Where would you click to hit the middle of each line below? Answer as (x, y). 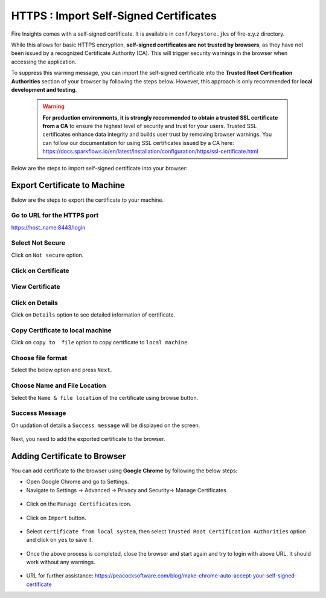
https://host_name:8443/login (48, 227)
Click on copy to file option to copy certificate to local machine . (100, 342)
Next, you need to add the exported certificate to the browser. (88, 439)
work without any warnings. (61, 562)
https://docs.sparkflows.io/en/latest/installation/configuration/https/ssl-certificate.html (151, 152)
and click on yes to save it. (60, 540)
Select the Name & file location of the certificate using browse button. (105, 397)
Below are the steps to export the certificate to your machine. (88, 200)
